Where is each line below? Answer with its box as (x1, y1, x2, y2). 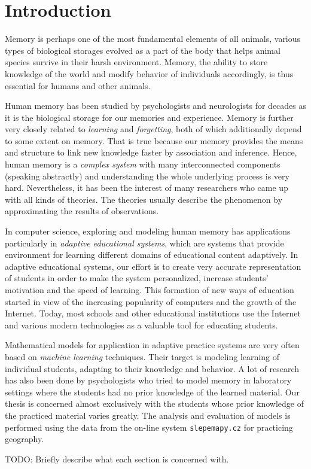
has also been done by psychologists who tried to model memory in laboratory (5, 374, 292, 386)
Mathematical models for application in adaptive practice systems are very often (5, 339, 300, 351)
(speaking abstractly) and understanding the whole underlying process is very (5, 169, 289, 182)
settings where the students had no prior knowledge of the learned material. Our (5, 385, 300, 398)
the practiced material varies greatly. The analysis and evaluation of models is (5, 409, 291, 421)
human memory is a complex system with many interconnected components (5, 158, 280, 170)
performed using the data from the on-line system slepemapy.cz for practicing (5, 421, 293, 433)
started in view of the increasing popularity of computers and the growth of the (5, 295, 297, 307)
